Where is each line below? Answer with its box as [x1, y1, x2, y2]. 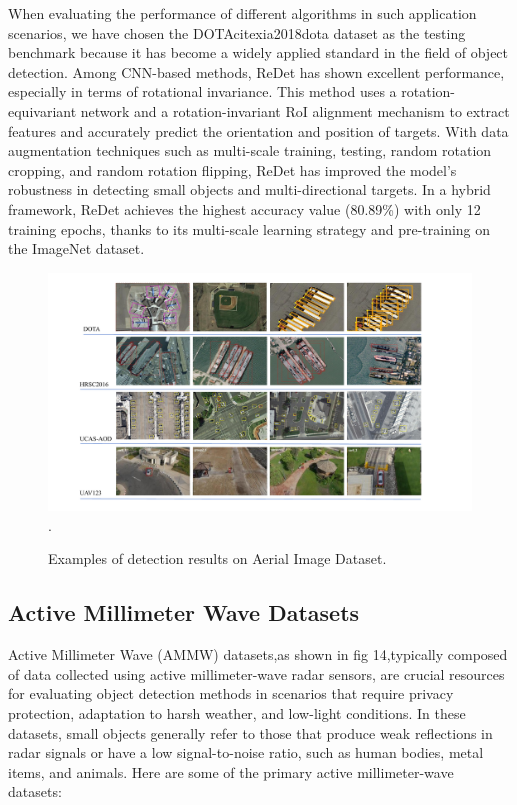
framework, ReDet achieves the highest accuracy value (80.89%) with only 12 [8, 198, 481, 219]
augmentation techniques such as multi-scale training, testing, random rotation [8, 140, 492, 161]
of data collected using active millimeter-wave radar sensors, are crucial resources [8, 663, 505, 684]
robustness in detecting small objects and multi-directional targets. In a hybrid [8, 179, 491, 200]
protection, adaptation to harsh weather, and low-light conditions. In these [8, 702, 466, 723]
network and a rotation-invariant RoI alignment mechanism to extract [80, 100, 510, 121]
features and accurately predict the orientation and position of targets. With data [8, 120, 509, 141]
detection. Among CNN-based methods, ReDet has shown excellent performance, [8, 61, 505, 82]
